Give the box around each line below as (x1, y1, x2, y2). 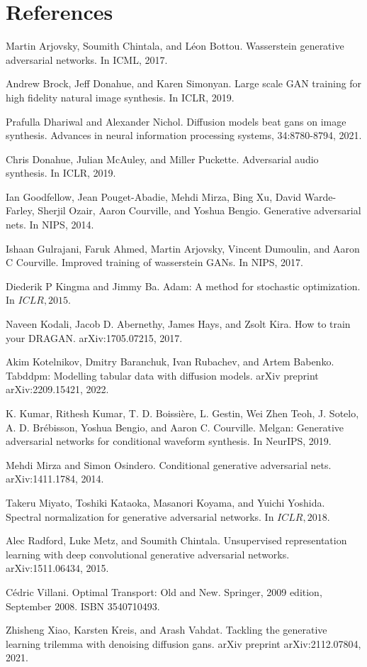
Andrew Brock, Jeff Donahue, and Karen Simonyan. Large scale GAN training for (6, 76, 362, 91)
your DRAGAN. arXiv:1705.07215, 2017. (6, 330, 183, 345)
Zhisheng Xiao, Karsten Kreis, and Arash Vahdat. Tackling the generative (6, 622, 327, 637)
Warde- (304, 189, 337, 204)
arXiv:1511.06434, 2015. (6, 561, 109, 575)
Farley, (6, 203, 35, 218)
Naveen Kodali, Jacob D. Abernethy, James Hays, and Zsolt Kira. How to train (6, 316, 351, 331)
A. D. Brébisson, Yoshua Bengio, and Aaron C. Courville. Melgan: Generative (6, 419, 344, 434)
